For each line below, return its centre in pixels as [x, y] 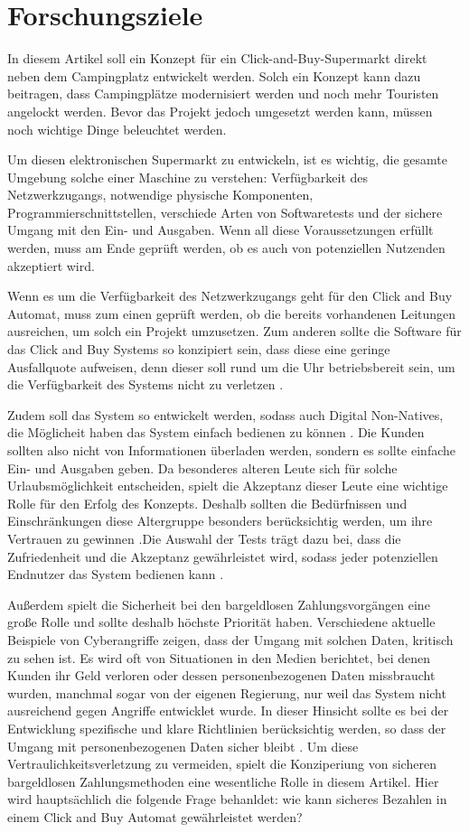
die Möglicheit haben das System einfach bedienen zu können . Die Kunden [216, 432]
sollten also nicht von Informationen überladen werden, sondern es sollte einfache [231, 450]
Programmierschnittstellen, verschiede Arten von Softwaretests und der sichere [225, 212]
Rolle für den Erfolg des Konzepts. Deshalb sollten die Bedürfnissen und [207, 503]
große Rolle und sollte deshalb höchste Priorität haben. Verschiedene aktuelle [221, 622]
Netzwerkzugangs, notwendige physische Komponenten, [160, 195]
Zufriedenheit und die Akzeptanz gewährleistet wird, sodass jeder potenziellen [223, 556]
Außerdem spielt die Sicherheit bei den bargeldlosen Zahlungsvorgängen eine [219, 604]
